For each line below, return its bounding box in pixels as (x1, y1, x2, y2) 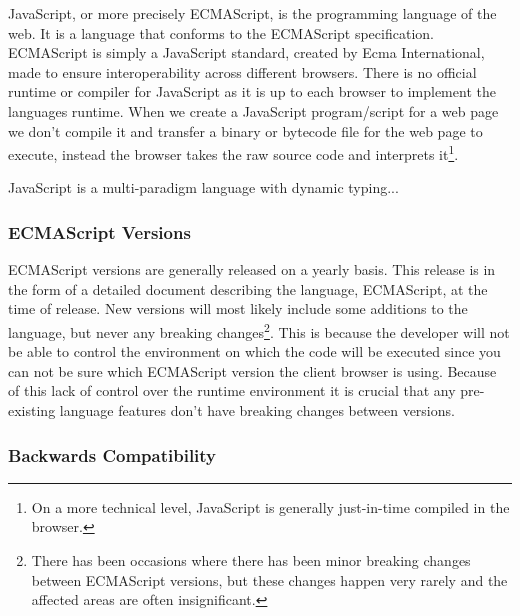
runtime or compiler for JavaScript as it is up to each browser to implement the (8, 81, 496, 102)
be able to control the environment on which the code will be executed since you (8, 341, 501, 362)
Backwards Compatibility (8, 442, 217, 467)
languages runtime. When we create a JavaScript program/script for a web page (8, 100, 499, 121)
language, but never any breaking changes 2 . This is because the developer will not (8, 319, 510, 342)
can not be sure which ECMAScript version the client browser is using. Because (8, 360, 497, 381)
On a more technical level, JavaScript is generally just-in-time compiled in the (31, 496, 510, 517)
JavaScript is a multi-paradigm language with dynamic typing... (8, 177, 399, 198)
